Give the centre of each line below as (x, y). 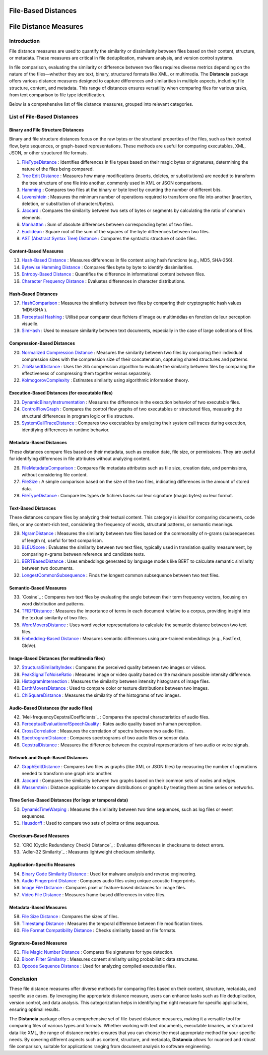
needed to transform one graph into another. (67, 774)
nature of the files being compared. (58, 169)
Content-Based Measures (36, 251)
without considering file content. (55, 474)
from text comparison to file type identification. (57, 95)
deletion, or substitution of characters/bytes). (68, 203)
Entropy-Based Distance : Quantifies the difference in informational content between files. (113, 274)
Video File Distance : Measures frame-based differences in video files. (94, 894)
